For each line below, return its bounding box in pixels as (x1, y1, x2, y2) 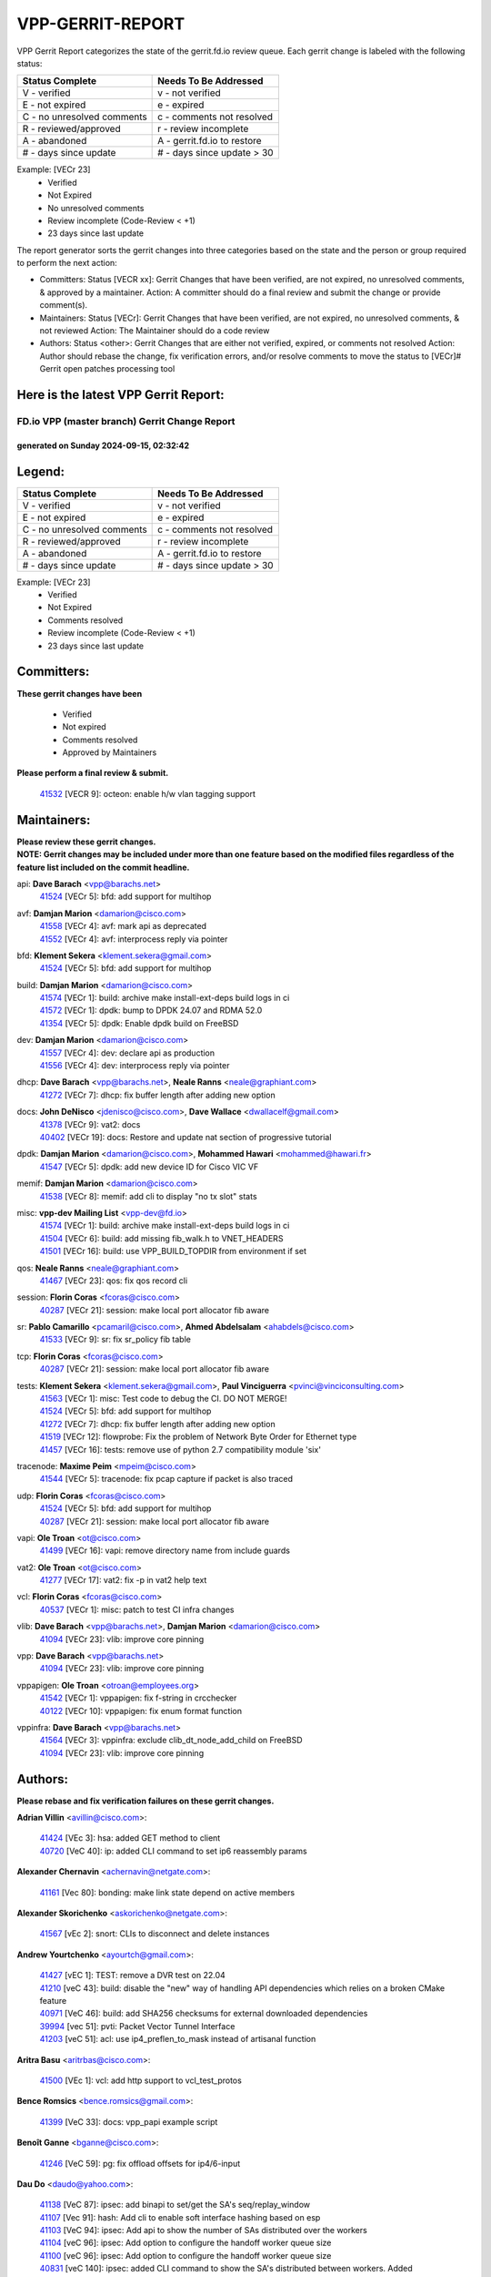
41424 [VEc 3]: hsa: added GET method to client (39, 1833, 221, 1843)
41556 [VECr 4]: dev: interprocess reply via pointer (39, 1060, 230, 1071)
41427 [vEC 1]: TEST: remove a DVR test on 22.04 (39, 1970, 226, 1981)
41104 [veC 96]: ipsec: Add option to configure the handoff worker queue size (39, 2237, 332, 2249)
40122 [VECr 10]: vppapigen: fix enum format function (39, 1705, 243, 1716)
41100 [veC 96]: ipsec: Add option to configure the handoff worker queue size (39, 2250, 332, 2261)
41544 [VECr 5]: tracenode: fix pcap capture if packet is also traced (39, 1474, 294, 1485)
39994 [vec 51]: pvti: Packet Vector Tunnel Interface (39, 2020, 235, 2031)
